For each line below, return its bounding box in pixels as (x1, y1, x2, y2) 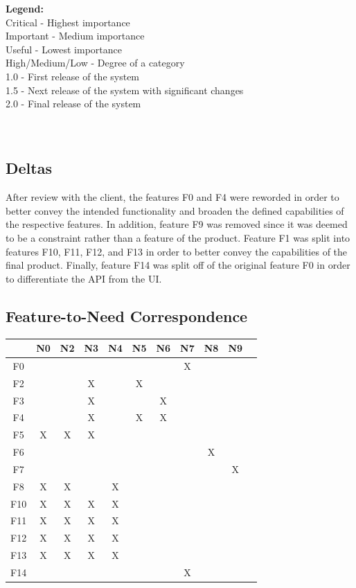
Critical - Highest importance (6, 15, 130, 29)
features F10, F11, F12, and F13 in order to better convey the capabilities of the (6, 244, 348, 258)
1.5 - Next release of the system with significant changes (6, 82, 244, 97)
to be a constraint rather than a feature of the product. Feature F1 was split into (6, 230, 350, 244)
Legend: (6, 1, 44, 15)
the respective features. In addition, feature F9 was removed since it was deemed (6, 217, 348, 231)
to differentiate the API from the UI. (6, 271, 162, 285)
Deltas (6, 157, 52, 179)
